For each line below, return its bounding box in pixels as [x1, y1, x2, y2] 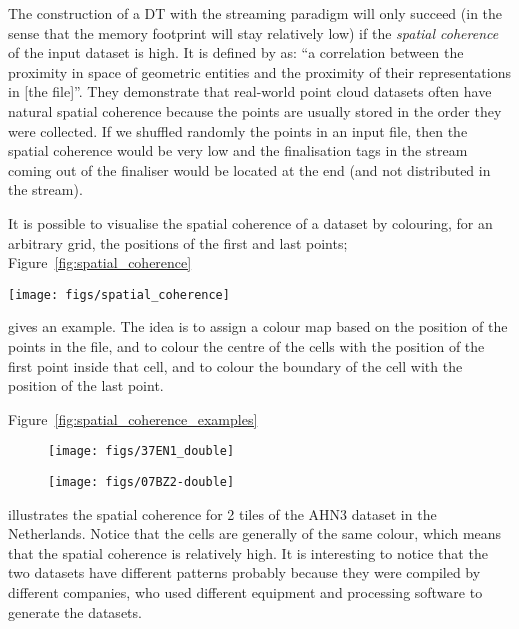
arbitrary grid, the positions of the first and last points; [8, 232, 348, 253]
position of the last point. [8, 375, 164, 396]
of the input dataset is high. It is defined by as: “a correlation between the [8, 42, 464, 63]
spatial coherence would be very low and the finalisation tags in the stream [8, 140, 468, 161]
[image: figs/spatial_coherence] [8, 287, 230, 302]
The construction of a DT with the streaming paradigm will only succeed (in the [8, 3, 503, 23]
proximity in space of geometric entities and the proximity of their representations [8, 61, 511, 82]
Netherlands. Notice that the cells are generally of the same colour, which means [8, 523, 502, 544]
